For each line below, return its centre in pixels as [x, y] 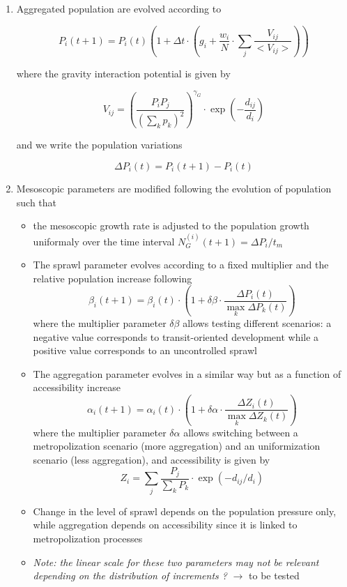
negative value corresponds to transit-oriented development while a [176, 336]
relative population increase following [113, 278]
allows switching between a [241, 432]
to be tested [274, 575]
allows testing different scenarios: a [257, 323]
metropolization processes [88, 538]
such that [37, 202]
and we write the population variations [99, 145]
